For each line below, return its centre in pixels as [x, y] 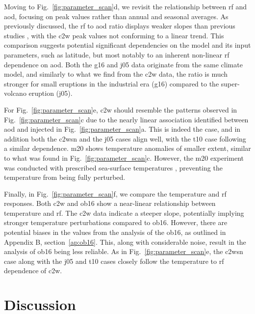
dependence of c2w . [33, 271]
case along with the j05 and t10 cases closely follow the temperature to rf [114, 261]
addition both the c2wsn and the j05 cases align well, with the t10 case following [125, 138]
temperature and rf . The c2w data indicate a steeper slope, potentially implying [124, 213]
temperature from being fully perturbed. [65, 177]
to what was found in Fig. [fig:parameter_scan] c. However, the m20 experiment [124, 157]
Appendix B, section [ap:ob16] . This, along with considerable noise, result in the [125, 242]
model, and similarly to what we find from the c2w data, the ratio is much [116, 74]
